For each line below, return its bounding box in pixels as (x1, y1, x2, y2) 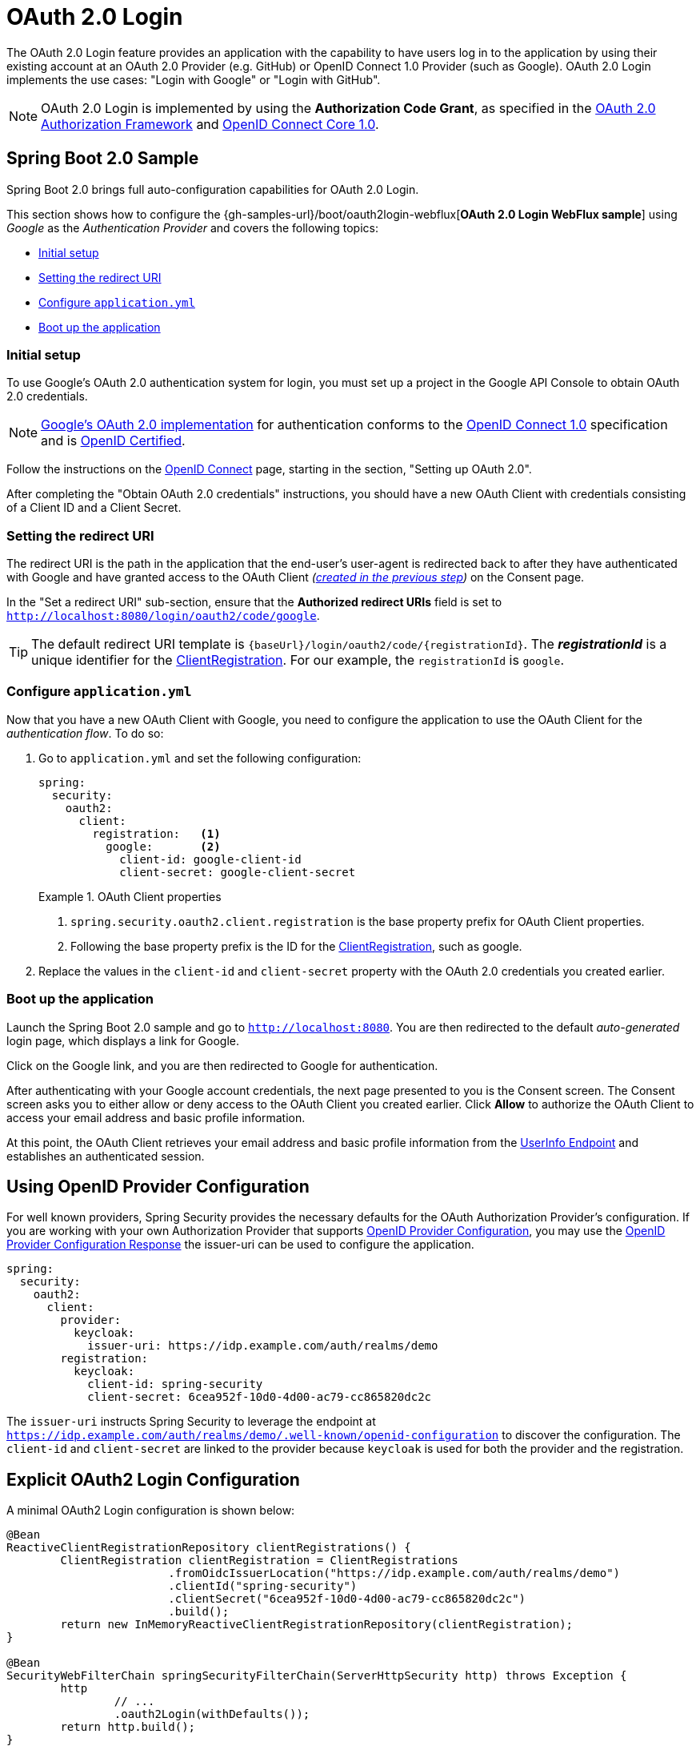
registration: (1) (92, 827, 221, 840)
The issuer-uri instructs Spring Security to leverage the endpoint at (6, 1414, 376, 1429)
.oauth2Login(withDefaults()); (114, 1708, 310, 1721)
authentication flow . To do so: (6, 726, 164, 740)
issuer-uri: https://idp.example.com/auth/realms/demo (87, 1339, 438, 1353)
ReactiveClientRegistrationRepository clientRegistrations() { (6, 1541, 411, 1555)
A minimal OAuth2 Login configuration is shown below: (6, 1503, 295, 1518)
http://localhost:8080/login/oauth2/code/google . (6, 609, 320, 623)
